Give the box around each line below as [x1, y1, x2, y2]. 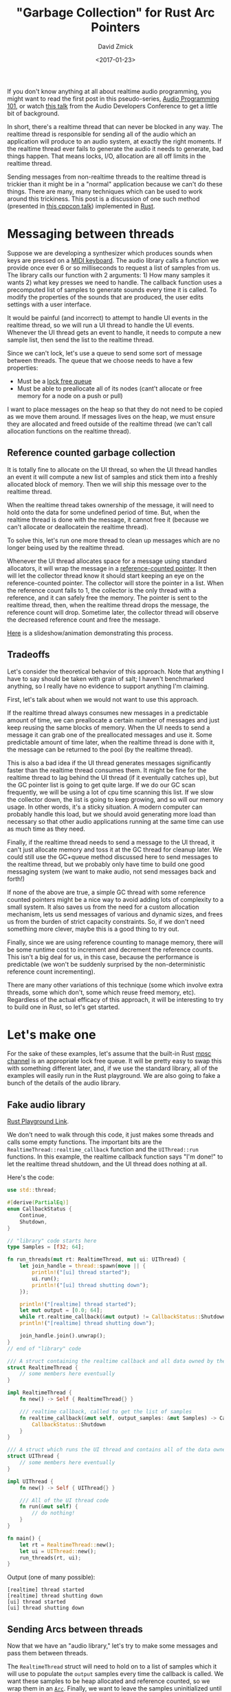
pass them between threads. [7, 1649, 88, 1657]
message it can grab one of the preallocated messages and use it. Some [7, 730, 212, 739]
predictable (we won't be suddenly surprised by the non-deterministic [7, 960, 206, 968]
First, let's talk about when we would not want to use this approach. [7, 695, 199, 703]
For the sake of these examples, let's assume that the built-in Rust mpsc [7, 1050, 212, 1058]
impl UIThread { [7, 1478, 54, 1485]
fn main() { [7, 1535, 41, 1542]
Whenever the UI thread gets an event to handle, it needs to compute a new [7, 328, 221, 336]
